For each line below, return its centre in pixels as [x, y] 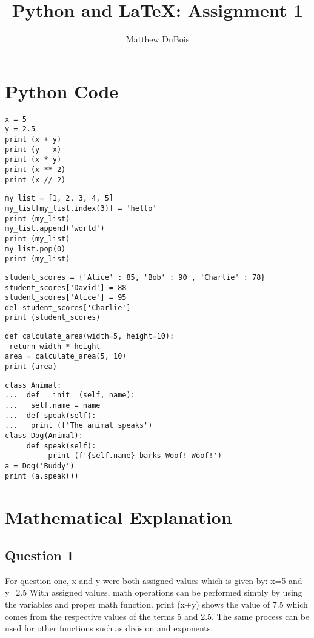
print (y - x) [33, 149]
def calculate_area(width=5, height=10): [90, 337]
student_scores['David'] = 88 [66, 287]
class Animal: [33, 385]
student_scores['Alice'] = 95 [66, 298]
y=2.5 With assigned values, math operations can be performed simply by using [154, 592]
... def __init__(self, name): [70, 395]
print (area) [31, 367]
